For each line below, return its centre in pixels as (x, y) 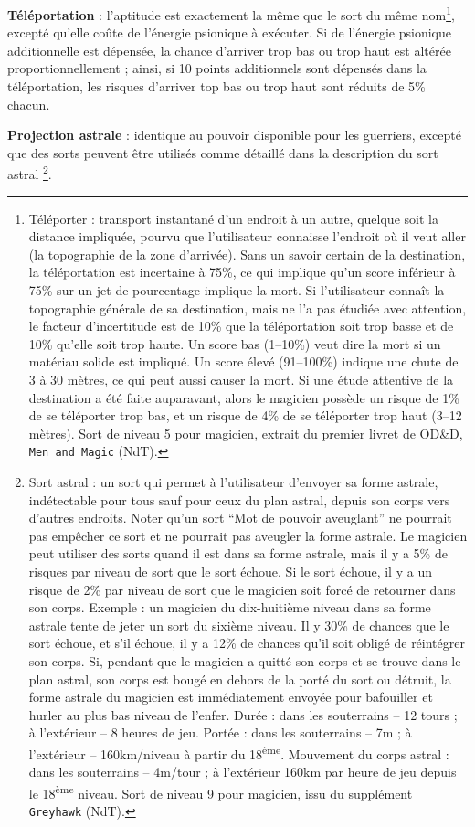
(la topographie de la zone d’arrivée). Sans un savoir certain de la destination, (247, 254)
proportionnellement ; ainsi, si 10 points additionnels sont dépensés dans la (217, 68)
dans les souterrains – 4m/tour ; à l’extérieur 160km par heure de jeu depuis (243, 772)
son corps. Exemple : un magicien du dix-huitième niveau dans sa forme (230, 607)
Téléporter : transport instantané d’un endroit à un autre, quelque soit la (233, 218)
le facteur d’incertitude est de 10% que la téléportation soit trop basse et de (241, 326)
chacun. (29, 104)
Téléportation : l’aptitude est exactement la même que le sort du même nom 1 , (231, 13)
